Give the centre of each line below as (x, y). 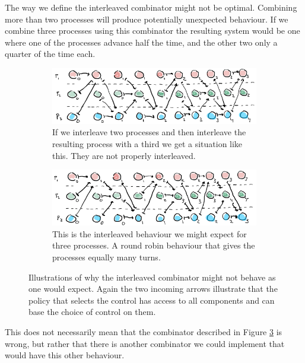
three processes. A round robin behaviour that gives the (154, 245)
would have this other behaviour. (65, 355)
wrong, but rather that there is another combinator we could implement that (145, 343)
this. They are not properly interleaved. (124, 155)
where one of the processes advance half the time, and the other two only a (141, 42)
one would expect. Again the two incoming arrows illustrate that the (153, 289)
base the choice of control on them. (92, 312)
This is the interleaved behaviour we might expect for (150, 233)
